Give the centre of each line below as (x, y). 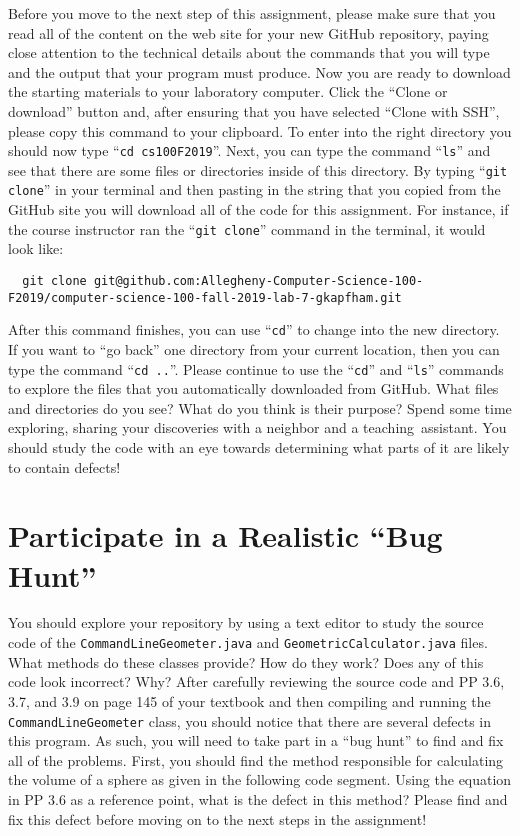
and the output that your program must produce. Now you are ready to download (259, 71)
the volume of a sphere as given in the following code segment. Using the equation (260, 779)
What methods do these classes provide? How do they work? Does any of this (246, 661)
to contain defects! (64, 466)
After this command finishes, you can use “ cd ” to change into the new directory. (254, 329)
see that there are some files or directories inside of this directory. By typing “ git (258, 169)
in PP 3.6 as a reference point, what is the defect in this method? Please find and (258, 798)
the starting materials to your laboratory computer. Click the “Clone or (228, 91)
